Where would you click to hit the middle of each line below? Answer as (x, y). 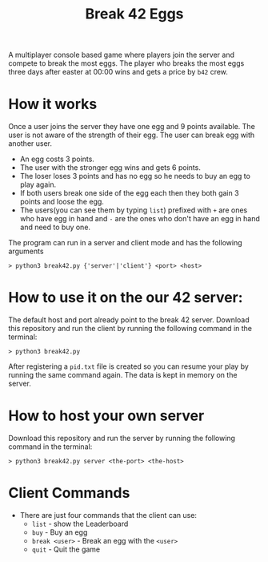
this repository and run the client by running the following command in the (130, 329)
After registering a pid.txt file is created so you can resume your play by (129, 366)
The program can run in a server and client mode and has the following (125, 243)
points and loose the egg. (62, 202)
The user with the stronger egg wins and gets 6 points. (110, 168)
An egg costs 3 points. (57, 159)
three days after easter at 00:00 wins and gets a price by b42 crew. (118, 72)
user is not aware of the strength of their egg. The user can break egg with (132, 135)
